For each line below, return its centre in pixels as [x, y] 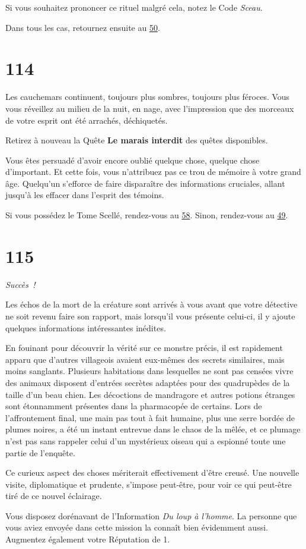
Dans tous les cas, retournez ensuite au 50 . [83, 27]
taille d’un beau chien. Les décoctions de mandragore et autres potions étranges [150, 394]
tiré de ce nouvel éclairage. [54, 496]
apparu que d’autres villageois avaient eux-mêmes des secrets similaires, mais [145, 359]
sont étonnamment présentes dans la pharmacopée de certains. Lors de [134, 406]
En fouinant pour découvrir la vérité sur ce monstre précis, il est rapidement [144, 348]
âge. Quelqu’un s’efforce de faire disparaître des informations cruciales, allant [145, 183]
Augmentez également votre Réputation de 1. [88, 539]
